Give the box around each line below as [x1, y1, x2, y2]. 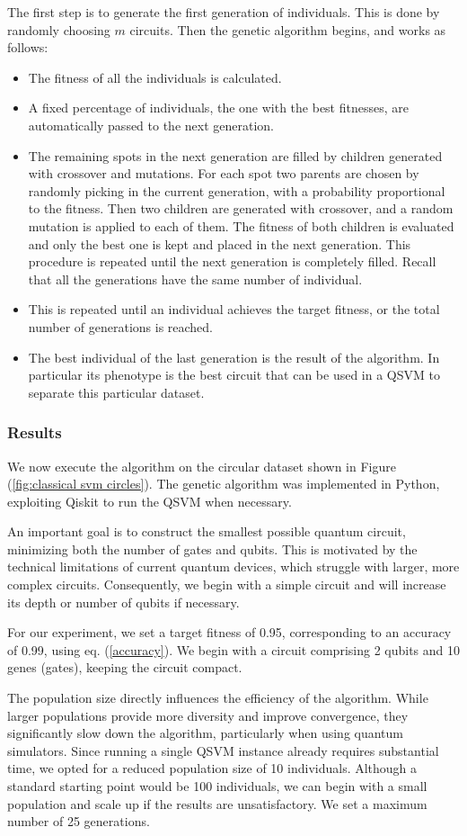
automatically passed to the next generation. [28, 115, 274, 134]
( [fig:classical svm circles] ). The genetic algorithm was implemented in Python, [7, 474, 440, 493]
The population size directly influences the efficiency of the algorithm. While [7, 688, 428, 707]
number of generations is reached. [28, 317, 214, 336]
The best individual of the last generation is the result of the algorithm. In [28, 347, 440, 366]
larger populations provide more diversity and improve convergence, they [7, 706, 409, 724]
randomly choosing [7, 20, 110, 39]
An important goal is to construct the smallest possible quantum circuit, [7, 522, 406, 541]
